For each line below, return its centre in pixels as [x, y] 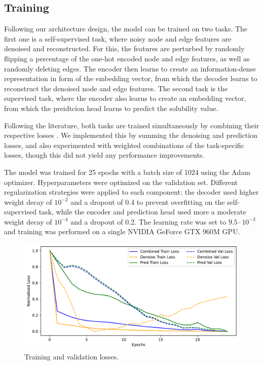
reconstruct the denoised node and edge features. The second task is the [116, 88]
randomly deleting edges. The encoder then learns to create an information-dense [130, 68]
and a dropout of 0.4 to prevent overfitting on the [148, 202]
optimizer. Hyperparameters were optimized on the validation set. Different [121, 182]
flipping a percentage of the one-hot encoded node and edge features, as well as [127, 58]
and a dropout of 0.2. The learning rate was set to [148, 221]
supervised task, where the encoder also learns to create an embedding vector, [125, 98]
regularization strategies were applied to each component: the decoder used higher [131, 192]
